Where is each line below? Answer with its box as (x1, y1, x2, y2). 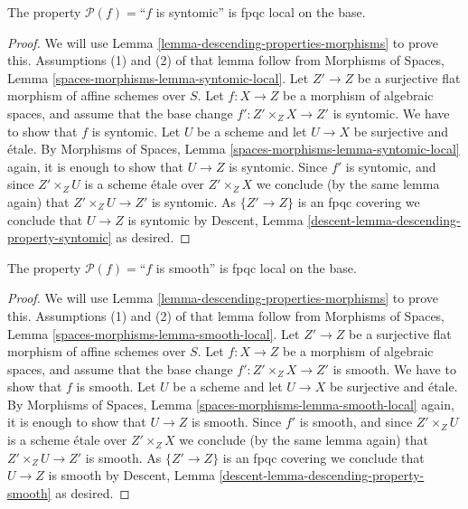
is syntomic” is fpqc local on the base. (155, 3, 366, 21)
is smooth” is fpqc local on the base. (155, 258, 357, 277)
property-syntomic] (7, 228, 112, 247)
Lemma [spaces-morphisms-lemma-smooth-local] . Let (7, 324, 300, 343)
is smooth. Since (191, 412, 282, 431)
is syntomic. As (151, 192, 237, 211)
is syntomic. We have (332, 103, 450, 122)
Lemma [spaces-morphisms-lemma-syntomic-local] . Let (7, 68, 309, 87)
